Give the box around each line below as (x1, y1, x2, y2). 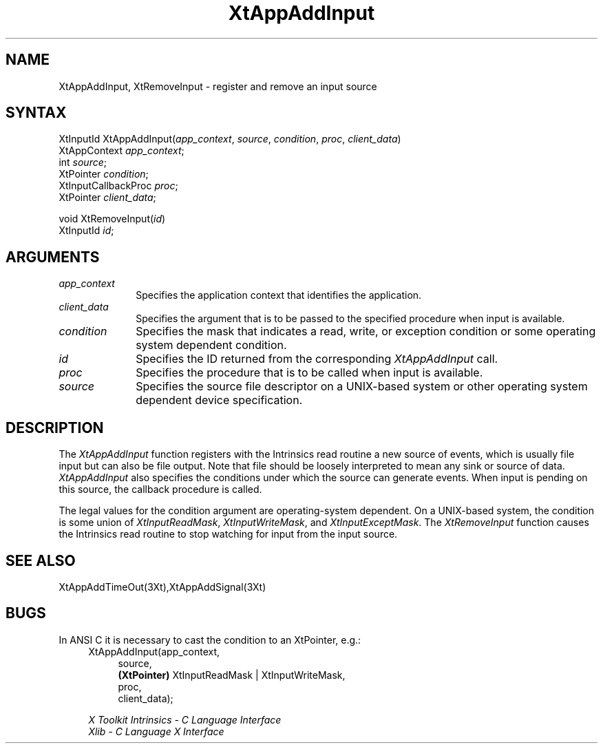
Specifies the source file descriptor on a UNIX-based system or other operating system (136, 379, 588, 394)
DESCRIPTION (6, 419, 104, 436)
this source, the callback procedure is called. (59, 483, 262, 496)
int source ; (59, 156, 107, 169)
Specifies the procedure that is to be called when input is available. (136, 366, 483, 380)
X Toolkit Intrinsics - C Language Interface (88, 713, 282, 726)
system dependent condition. (136, 338, 287, 352)
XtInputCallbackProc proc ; (59, 180, 178, 192)
